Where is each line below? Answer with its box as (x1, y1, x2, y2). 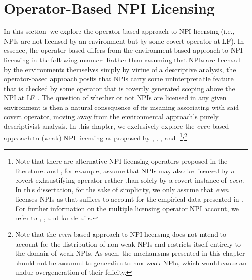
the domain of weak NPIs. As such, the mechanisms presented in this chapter (15, 248, 245, 258)
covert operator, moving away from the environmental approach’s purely (4, 111, 219, 122)
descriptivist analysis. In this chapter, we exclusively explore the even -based (4, 121, 229, 131)
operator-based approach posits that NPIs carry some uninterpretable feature (4, 74, 234, 84)
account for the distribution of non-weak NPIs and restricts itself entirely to (15, 238, 241, 249)
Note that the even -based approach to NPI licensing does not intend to (15, 229, 227, 239)
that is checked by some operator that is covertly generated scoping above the (4, 83, 235, 93)
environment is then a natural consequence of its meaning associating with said (4, 102, 239, 112)
